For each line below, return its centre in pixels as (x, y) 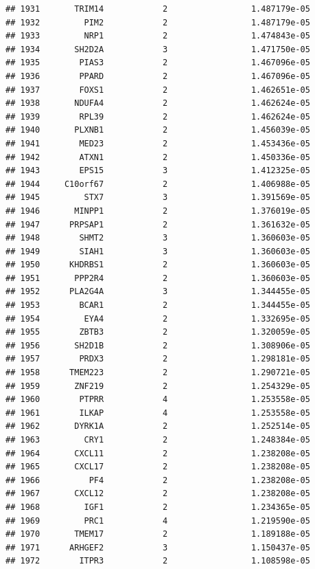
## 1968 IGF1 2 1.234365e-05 (158, 507)
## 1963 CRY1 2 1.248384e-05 (158, 440)
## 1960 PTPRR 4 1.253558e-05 (158, 400)
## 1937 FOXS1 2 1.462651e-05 (158, 90)
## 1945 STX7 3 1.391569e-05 (158, 198)
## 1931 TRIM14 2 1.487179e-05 (158, 9)
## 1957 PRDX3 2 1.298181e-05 (158, 359)
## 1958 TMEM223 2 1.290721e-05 (158, 373)
